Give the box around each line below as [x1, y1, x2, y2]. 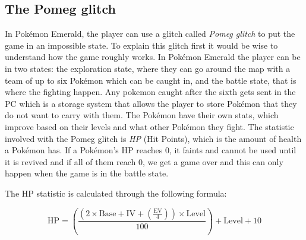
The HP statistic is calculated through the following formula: [5, 187, 227, 199]
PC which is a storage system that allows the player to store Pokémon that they [5, 97, 297, 109]
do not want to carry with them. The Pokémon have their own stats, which [5, 109, 279, 121]
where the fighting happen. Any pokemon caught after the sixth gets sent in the [5, 86, 296, 98]
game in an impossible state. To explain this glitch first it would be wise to [5, 39, 278, 51]
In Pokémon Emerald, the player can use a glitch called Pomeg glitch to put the [5, 27, 295, 40]
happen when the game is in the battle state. [5, 167, 169, 179]
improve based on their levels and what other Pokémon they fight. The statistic [5, 120, 294, 132]
